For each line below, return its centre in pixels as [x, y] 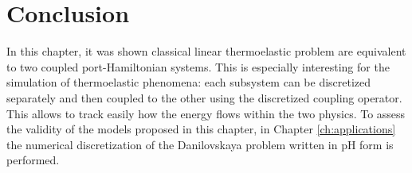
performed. [33, 160]
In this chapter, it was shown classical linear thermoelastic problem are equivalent [206, 51]
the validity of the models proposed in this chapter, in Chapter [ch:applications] [201, 129]
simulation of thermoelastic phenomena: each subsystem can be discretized [189, 82]
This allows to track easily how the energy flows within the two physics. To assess [206, 113]
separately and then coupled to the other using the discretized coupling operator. [204, 97]
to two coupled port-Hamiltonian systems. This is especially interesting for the [198, 66]
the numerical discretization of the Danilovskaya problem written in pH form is [200, 144]
